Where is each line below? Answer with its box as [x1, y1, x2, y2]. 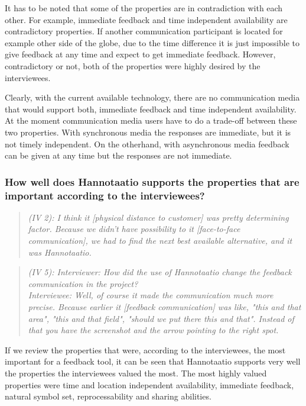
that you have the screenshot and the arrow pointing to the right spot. [28, 324, 279, 336]
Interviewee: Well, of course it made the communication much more [28, 289, 274, 301]
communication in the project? [28, 277, 138, 289]
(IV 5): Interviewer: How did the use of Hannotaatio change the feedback [28, 266, 292, 278]
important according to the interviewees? [5, 188, 205, 202]
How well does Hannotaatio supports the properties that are [5, 174, 300, 189]
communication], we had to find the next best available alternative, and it [28, 234, 292, 247]
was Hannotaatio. [28, 246, 92, 258]
